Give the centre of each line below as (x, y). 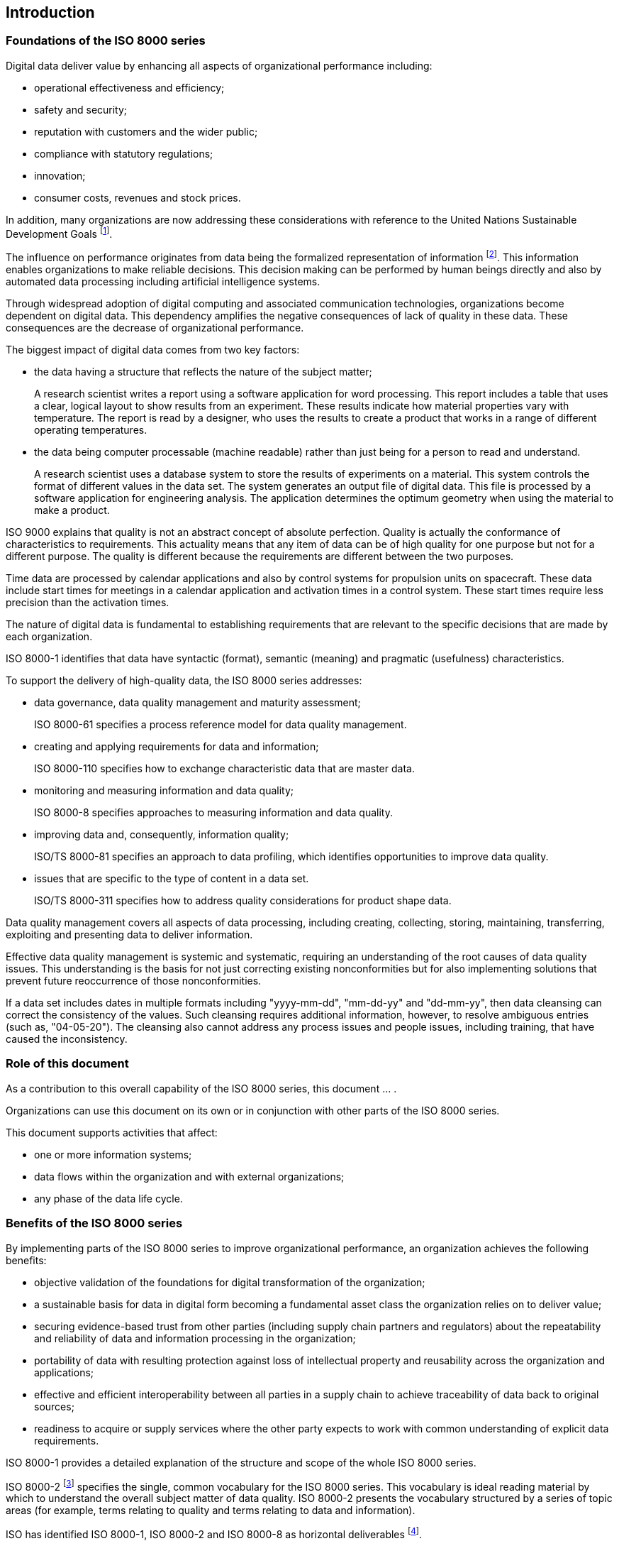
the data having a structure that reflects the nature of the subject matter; (203, 372)
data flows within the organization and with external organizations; (189, 1176)
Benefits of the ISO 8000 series (94, 1223)
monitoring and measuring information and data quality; (164, 791)
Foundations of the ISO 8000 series (106, 41)
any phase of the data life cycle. (108, 1198)
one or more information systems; (113, 1154)
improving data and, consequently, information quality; (162, 835)
